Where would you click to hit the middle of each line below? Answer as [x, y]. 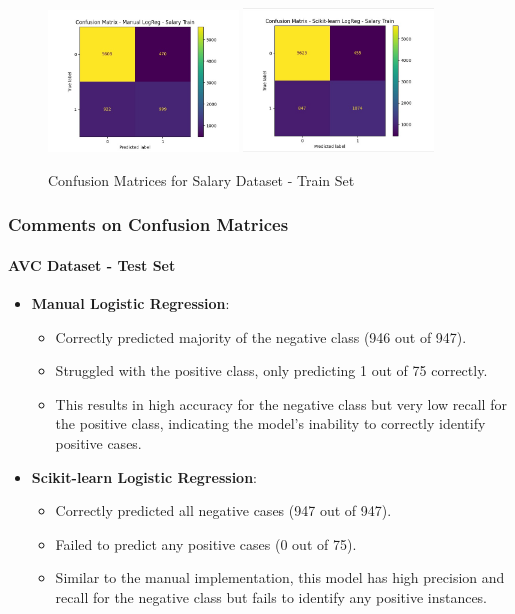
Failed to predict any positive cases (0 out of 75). [206, 543]
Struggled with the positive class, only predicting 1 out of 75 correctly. [271, 370]
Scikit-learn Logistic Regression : [144, 476]
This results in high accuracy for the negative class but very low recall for [281, 403]
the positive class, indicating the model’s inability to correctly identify [270, 423]
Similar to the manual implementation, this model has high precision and [280, 577]
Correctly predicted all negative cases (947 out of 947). [223, 510]
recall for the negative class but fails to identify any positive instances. [271, 596]
